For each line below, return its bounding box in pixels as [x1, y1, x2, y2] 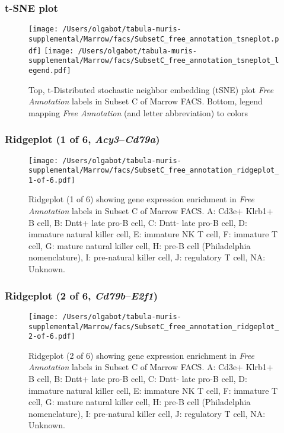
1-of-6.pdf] [28, 176, 75, 184]
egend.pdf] [28, 66, 71, 75]
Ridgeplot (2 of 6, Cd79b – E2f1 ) [5, 288, 158, 303]
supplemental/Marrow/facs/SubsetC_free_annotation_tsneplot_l [28, 56, 279, 65]
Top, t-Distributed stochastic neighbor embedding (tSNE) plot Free [28, 83, 274, 95]
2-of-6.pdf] [28, 332, 75, 341]
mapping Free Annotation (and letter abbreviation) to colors [28, 106, 248, 119]
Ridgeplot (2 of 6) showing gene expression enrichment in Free [28, 349, 254, 361]
